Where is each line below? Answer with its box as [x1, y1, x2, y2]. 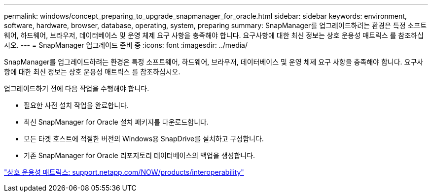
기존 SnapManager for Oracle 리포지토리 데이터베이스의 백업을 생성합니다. [24, 151, 255, 160]
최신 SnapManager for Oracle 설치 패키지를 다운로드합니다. [24, 118, 209, 126]
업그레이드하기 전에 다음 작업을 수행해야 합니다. [4, 84, 149, 93]
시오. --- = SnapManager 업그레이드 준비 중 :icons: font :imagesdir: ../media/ [4, 41, 248, 49]
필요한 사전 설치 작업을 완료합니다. [24, 101, 129, 109]
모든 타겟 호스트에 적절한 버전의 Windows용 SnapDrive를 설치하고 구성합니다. [24, 134, 264, 143]
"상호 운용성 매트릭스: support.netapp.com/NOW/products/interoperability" [4, 168, 244, 176]
